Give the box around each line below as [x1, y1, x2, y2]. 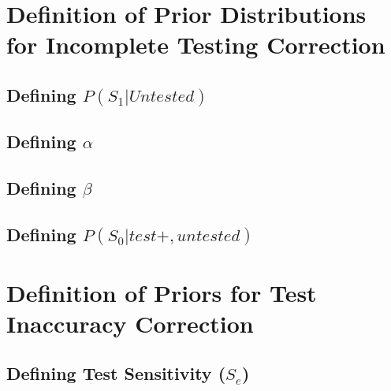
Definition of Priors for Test [6, 276, 317, 308]
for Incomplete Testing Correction [6, 28, 385, 61]
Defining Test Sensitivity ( [6, 361, 226, 385]
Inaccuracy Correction [6, 307, 254, 339]
